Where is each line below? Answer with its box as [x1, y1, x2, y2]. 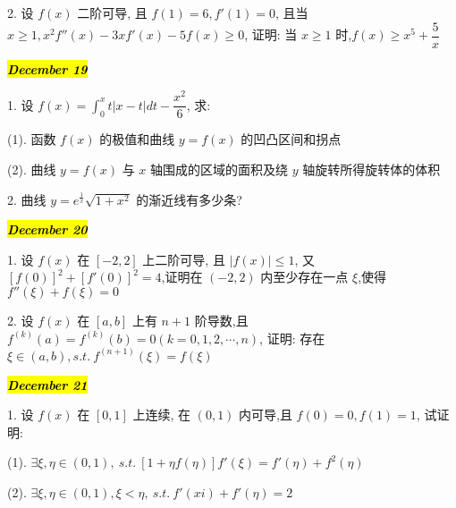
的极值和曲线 [99, 130, 175, 148]
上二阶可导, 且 [142, 250, 225, 268]
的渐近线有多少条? [136, 190, 242, 208]
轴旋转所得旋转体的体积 [302, 159, 441, 178]
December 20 [7, 220, 88, 239]
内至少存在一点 [260, 267, 349, 286]
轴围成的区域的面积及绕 [150, 159, 289, 178]
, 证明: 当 [244, 25, 298, 44]
